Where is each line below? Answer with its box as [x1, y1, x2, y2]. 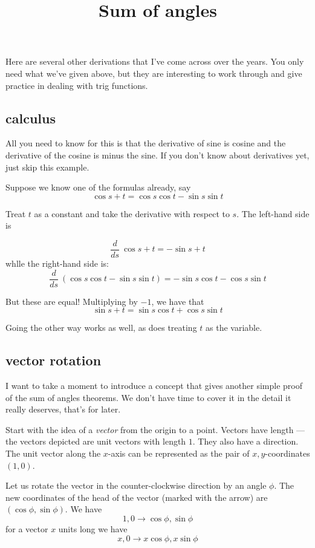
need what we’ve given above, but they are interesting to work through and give [5, 67, 302, 79]
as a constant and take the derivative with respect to [34, 207, 230, 220]
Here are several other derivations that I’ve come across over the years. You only [5, 55, 304, 68]
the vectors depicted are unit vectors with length [5, 435, 186, 448]
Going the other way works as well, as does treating [5, 321, 197, 334]
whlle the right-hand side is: [5, 256, 109, 269]
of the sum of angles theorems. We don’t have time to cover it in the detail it [5, 391, 291, 403]
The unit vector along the [5, 447, 101, 459]
